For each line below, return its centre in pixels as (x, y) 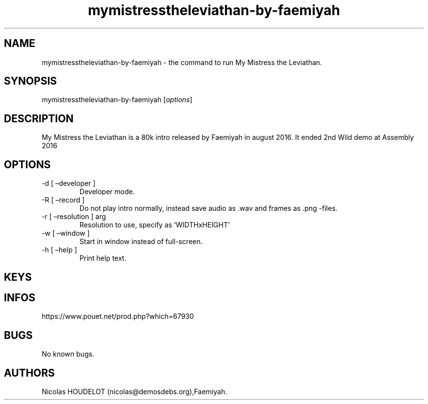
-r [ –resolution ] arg (74, 217)
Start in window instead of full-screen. (141, 242)
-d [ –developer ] (69, 183)
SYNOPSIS (31, 81)
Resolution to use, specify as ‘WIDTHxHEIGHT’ (155, 225)
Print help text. (103, 258)
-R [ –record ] (63, 200)
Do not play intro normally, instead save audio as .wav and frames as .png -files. (208, 208)
